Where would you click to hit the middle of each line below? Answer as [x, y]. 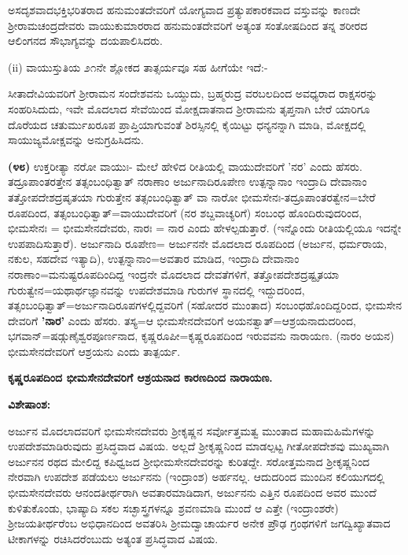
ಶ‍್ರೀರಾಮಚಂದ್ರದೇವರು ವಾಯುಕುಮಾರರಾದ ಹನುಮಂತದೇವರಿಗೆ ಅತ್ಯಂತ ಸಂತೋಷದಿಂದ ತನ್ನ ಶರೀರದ [188, 25]
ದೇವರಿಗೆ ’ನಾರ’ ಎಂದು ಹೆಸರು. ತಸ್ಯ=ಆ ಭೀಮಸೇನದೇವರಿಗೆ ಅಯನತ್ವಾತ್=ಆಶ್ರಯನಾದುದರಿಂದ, [182, 320]
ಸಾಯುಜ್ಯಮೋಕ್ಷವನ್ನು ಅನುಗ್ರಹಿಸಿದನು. [76, 140]
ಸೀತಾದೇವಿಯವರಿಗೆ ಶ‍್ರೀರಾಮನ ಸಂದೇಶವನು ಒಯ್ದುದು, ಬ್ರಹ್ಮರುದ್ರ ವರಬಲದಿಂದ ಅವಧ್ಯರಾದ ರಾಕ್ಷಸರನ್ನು [193, 93]
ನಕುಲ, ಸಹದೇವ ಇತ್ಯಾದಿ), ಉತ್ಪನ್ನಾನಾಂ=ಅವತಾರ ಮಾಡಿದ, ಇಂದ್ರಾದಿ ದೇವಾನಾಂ [154, 259]
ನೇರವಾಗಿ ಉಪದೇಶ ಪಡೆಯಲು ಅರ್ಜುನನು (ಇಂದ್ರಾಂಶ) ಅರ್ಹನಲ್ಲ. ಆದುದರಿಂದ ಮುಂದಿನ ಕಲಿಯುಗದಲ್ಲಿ [197, 477]
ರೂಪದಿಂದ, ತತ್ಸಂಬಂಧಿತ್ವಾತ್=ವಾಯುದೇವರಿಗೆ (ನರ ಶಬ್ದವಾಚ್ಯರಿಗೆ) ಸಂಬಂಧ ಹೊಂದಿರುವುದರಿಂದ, [185, 212]
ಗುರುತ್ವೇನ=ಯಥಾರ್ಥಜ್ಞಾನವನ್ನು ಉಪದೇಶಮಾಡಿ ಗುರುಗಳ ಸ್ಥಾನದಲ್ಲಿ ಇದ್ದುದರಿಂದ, [156, 289]
